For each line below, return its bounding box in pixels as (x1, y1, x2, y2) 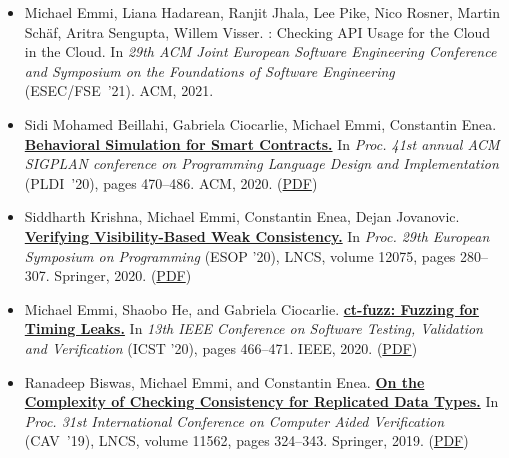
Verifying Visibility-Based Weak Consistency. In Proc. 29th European (24, 225, 490, 246)
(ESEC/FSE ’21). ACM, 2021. (24, 80, 214, 101)
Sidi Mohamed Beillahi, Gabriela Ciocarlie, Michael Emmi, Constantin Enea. (24, 113, 497, 134)
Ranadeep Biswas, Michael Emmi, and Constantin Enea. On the (24, 371, 425, 392)
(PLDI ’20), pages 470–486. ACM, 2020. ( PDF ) (24, 172, 318, 193)
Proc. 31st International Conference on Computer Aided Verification (24, 410, 445, 431)
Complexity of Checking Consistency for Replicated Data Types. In (24, 391, 499, 412)
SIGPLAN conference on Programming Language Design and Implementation (24, 153, 499, 174)
